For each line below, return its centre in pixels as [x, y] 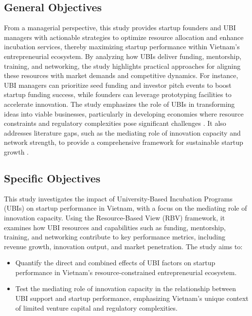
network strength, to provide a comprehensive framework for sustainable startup [124, 142]
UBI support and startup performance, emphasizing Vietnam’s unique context [132, 298]
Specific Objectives [52, 178]
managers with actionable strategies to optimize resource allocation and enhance [124, 37]
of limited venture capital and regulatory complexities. [96, 307]
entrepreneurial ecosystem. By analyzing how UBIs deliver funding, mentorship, [123, 56]
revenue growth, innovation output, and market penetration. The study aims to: [123, 246]
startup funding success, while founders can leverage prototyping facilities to [118, 94]
